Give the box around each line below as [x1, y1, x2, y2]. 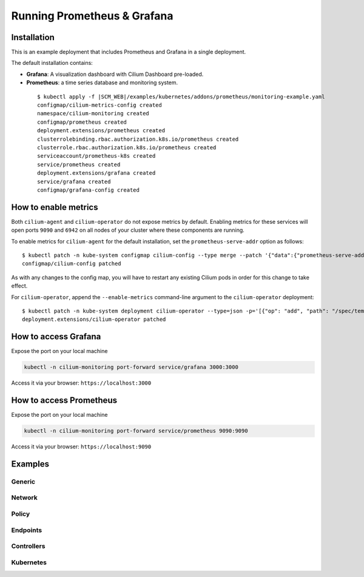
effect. [11, 282, 28, 289]
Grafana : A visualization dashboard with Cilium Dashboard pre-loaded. [26, 70, 204, 78]
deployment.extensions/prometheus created [37, 127, 166, 134]
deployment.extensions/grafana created [37, 170, 156, 177]
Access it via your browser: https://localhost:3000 [11, 379, 152, 386]
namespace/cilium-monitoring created [37, 110, 150, 117]
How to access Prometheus [11, 395, 118, 406]
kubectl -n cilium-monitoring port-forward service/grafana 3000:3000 [24, 364, 239, 371]
